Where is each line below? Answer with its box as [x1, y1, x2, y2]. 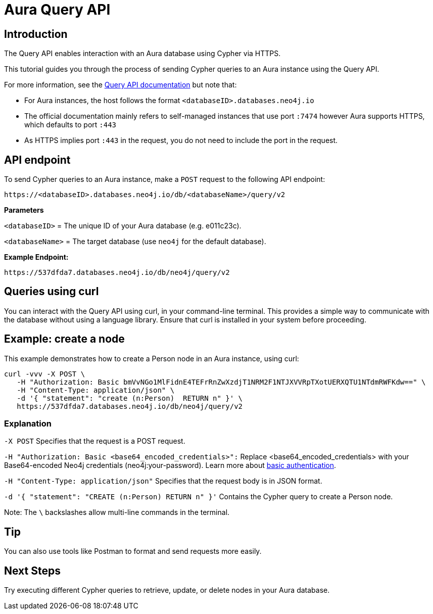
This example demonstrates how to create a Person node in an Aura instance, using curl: [4, 354, 299, 363]
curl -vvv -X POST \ [4, 369, 85, 378]
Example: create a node [4, 333, 125, 346]
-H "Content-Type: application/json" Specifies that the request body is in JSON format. [4, 477, 322, 486]
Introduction [4, 27, 68, 40]
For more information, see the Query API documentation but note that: [4, 80, 237, 89]
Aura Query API [4, 1, 111, 18]
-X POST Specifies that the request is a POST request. [4, 437, 185, 446]
